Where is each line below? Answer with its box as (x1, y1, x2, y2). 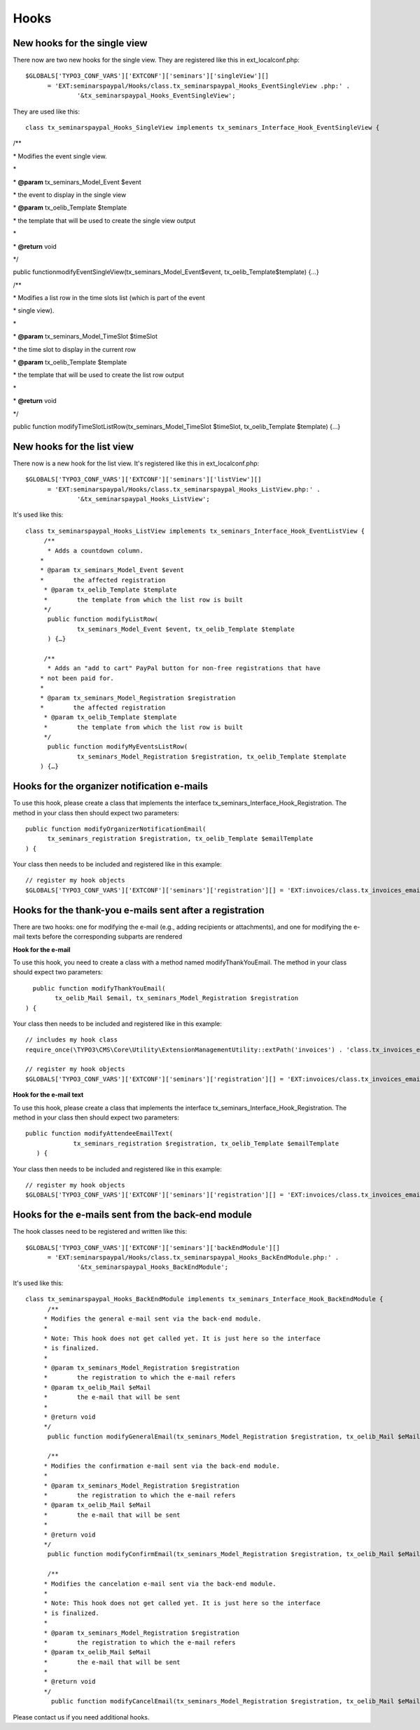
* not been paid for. (39, 674, 115, 682)
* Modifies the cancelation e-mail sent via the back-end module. (43, 1579, 276, 1588)
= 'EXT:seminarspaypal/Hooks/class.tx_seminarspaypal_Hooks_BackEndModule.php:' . (47, 1253, 339, 1262)
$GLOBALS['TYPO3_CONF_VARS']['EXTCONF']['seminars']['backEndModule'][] (25, 1244, 280, 1251)
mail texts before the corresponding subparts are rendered (13, 932, 183, 941)
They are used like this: (13, 107, 80, 116)
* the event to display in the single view (13, 190, 127, 199)
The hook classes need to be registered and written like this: (13, 1227, 188, 1236)
